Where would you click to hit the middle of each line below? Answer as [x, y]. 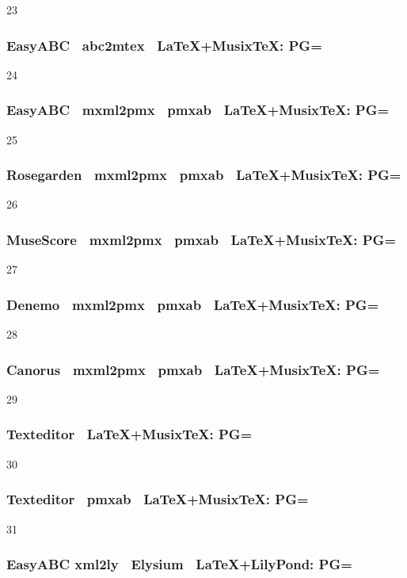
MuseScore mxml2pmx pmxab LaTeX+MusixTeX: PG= [202, 239]
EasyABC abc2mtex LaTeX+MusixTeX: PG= [164, 45]
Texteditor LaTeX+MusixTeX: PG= [129, 434]
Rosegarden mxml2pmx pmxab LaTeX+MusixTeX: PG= [204, 175]
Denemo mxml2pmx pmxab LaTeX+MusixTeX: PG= [193, 304]
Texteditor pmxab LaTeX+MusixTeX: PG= [158, 499]
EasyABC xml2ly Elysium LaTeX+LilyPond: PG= [179, 564]
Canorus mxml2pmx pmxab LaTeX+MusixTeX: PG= [193, 369]
